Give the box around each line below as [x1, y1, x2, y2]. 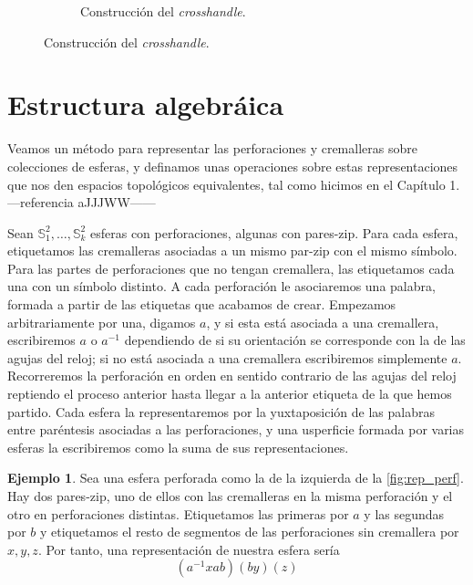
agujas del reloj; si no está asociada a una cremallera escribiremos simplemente [7, 348, 447, 367]
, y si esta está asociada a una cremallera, [206, 312, 439, 331]
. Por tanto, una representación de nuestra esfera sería [37, 539, 340, 559]
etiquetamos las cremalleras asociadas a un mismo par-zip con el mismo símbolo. [7, 241, 458, 260]
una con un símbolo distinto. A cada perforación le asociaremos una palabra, [7, 277, 436, 296]
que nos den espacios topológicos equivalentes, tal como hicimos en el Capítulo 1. [7, 174, 460, 193]
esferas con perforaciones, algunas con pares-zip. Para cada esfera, [90, 223, 458, 242]
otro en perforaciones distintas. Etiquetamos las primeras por [7, 504, 349, 523]
